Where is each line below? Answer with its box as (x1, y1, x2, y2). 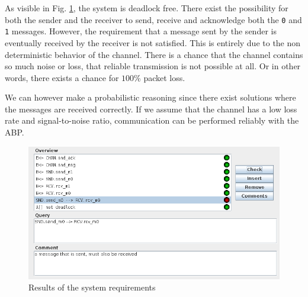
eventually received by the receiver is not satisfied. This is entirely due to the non (5, 36, 301, 49)
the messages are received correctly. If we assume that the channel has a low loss (5, 102, 297, 115)
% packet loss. (134, 71, 185, 83)
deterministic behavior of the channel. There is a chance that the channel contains (5, 48, 303, 60)
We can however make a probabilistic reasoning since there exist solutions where (5, 91, 296, 104)
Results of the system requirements (28, 281, 156, 293)
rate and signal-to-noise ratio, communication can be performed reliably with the (5, 114, 299, 127)
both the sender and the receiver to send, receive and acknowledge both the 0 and (5, 13, 302, 25)
